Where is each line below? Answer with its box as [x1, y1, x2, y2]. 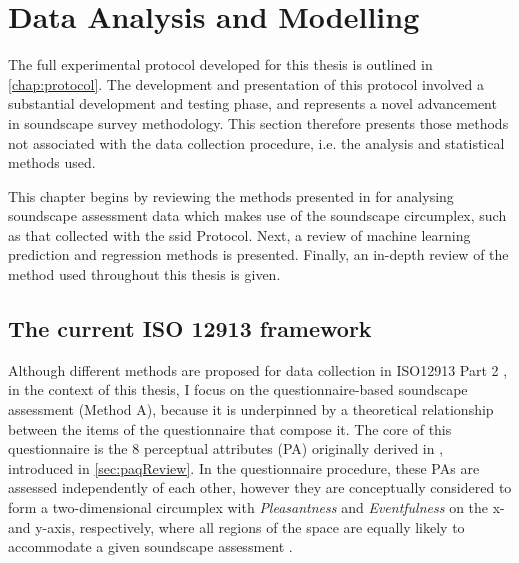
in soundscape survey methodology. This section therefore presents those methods [8, 112, 509, 133]
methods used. [8, 152, 96, 173]
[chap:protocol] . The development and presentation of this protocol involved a [8, 73, 484, 94]
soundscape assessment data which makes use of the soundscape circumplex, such [8, 205, 507, 226]
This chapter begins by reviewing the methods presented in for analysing [8, 185, 454, 206]
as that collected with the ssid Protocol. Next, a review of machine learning [8, 224, 471, 245]
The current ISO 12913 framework [8, 313, 372, 344]
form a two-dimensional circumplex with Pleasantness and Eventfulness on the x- [8, 497, 505, 518]
